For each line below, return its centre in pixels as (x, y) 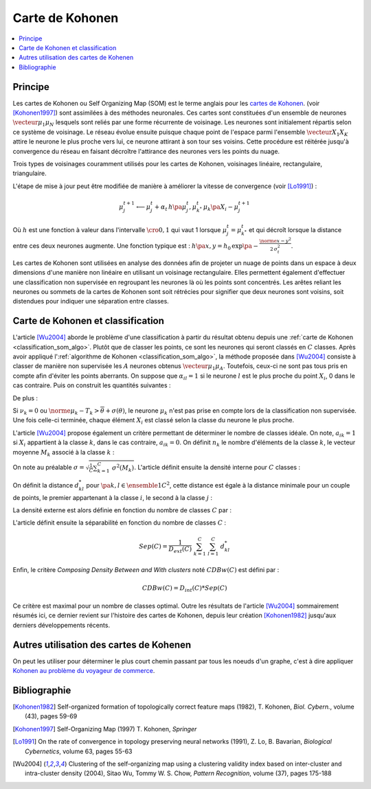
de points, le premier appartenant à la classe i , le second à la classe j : (113, 497)
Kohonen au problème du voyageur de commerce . (84, 671)
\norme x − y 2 (275, 240)
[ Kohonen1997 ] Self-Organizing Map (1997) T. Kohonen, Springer (105, 729)
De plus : (25, 398)
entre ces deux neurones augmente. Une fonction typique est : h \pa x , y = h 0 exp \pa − (136, 247)
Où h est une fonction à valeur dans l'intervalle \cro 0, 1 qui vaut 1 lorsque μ (120, 230)
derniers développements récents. (61, 625)
